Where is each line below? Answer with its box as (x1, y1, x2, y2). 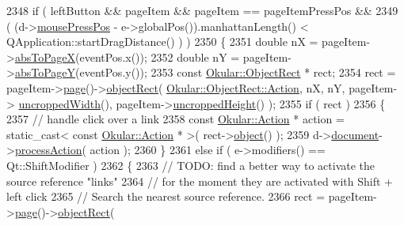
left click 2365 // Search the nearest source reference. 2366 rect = (6, 188, 326, 205)
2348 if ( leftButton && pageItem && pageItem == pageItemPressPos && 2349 (6, 2, 398, 18)
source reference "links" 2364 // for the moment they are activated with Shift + (6, 172, 393, 189)
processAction (14, 141, 82, 158)
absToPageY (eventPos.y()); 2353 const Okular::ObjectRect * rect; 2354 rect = (14, 64, 396, 81)
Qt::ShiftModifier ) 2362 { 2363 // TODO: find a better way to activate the (6, 156, 375, 173)
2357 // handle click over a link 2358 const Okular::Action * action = (6, 111, 345, 127)
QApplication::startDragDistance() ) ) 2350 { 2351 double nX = (6, 33, 318, 50)
